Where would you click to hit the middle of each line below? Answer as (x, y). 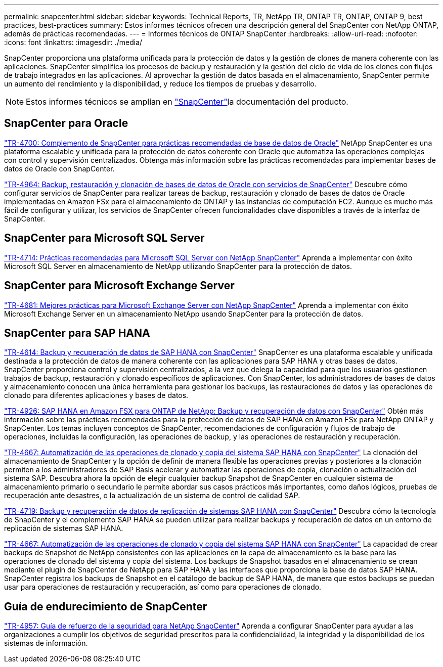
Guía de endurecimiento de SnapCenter (106, 606)
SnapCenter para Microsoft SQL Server (104, 238)
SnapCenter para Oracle (66, 123)
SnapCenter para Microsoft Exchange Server (119, 286)
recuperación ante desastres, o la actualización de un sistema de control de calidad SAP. (152, 496)
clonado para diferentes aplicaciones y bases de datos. (96, 395)
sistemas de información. (46, 643)
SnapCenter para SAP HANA (77, 333)
